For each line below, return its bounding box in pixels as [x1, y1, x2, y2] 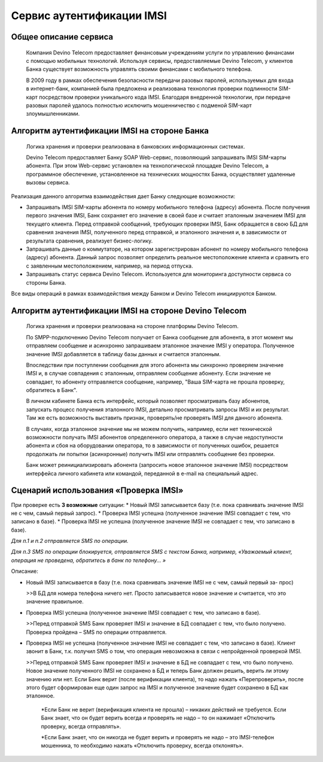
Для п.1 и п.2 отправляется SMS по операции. [11, 538, 129, 545]
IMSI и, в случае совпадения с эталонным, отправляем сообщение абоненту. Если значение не [26, 370, 272, 377]
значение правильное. [26, 598, 84, 605]
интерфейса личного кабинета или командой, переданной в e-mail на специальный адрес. [26, 470, 258, 477]
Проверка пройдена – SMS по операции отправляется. [26, 629, 167, 636]
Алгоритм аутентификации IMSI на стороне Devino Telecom [11, 305, 247, 315]
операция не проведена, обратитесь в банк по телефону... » [11, 557, 166, 564]
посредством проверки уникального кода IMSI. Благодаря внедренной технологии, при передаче [39, 93, 291, 101]
